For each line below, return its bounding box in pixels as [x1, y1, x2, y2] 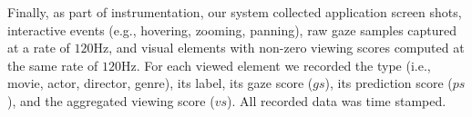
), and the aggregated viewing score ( [7, 91, 215, 110]
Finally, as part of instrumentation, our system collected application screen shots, [7, 3, 462, 21]
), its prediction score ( [324, 73, 453, 93]
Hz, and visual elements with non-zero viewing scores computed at [93, 38, 465, 57]
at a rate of [7, 38, 70, 57]
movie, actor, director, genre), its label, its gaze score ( [7, 73, 313, 93]
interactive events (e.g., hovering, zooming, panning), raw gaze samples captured [7, 20, 457, 39]
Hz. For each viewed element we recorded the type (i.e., [120, 55, 431, 74]
